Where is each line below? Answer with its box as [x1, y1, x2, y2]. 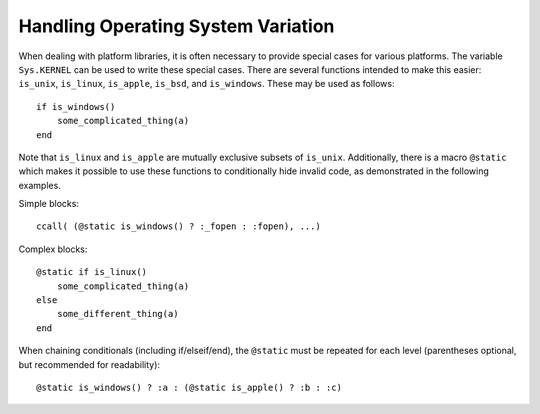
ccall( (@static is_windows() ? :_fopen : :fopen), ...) [36, 221, 322, 232]
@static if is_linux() [36, 266, 148, 278]
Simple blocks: [18, 198, 80, 210]
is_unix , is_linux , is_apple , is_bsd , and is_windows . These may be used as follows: [18, 78, 395, 90]
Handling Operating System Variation [18, 15, 335, 37]
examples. [18, 179, 62, 191]
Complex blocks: [18, 243, 88, 255]
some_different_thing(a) [56, 308, 179, 320]
